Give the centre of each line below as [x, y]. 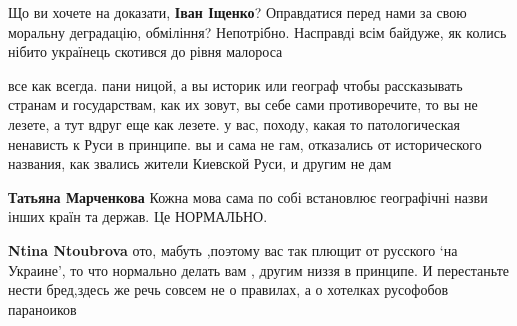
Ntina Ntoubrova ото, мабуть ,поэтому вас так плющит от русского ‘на [233, 249]
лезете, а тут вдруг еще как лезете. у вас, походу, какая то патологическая [234, 123]
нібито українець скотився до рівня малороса [145, 51]
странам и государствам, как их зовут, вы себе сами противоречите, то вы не [243, 104]
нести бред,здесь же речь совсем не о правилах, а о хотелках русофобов [228, 289]
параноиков [42, 308]
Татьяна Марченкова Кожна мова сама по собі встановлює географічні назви [248, 196]
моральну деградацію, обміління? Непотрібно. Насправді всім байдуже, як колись [257, 31]
